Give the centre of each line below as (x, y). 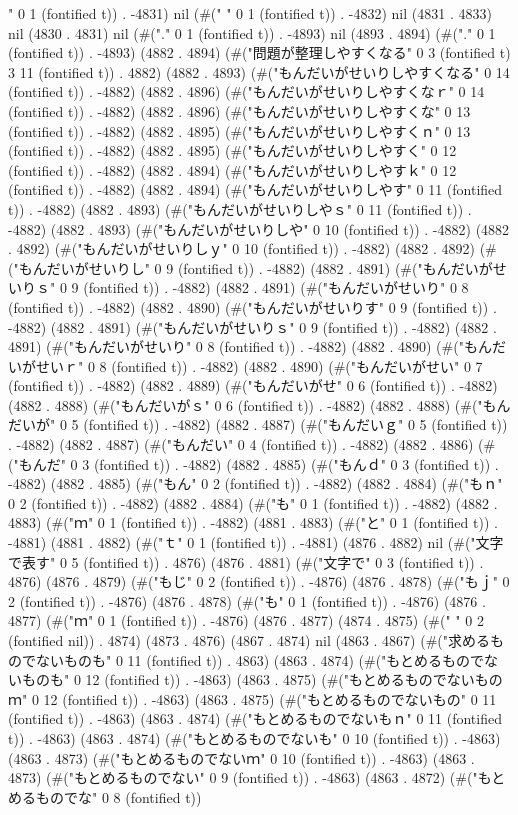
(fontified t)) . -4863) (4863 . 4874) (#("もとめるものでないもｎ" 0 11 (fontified (255, 718)
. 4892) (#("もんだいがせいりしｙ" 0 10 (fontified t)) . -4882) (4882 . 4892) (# (252, 248)
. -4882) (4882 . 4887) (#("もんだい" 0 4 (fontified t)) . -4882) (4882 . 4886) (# (252, 444)
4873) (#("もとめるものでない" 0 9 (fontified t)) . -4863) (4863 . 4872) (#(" (243, 777)
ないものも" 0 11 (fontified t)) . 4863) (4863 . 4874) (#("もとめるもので (260, 659)
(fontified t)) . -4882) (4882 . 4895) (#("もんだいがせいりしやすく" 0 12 (232, 150)
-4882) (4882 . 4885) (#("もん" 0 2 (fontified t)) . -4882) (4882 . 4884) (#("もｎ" (255, 483)
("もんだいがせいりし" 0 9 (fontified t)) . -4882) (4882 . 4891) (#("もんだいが (250, 267)
